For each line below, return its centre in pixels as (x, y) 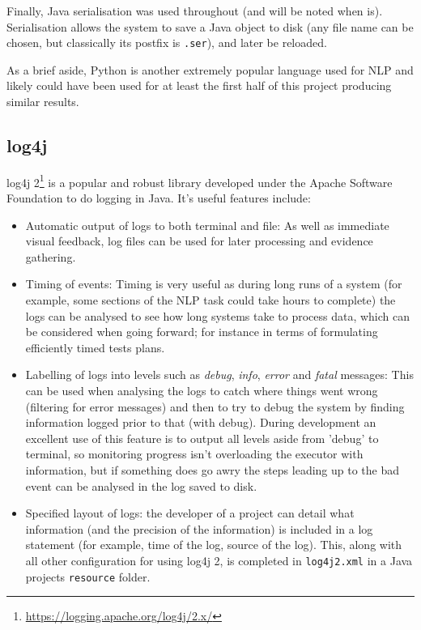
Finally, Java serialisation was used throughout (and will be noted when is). (195, 11)
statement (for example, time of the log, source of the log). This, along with (214, 545)
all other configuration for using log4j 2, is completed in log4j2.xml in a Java (219, 560)
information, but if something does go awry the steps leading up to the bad (213, 469)
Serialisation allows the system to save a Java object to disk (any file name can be (210, 26)
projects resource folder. (88, 576)
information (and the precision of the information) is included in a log (199, 528)
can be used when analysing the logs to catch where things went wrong (202, 391)
